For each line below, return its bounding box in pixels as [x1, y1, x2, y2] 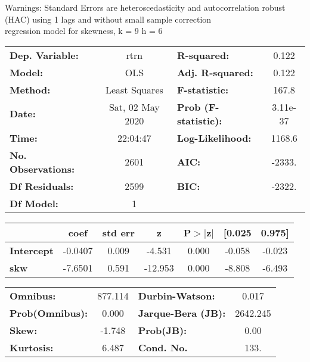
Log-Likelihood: [176, 130, 252, 145]
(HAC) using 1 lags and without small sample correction [5, 13, 212, 25]
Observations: [10, 161, 75, 176]
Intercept [10, 243, 54, 257]
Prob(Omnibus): [10, 305, 88, 320]
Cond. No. [138, 340, 188, 354]
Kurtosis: [10, 340, 54, 354]
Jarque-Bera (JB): [138, 305, 226, 320]
